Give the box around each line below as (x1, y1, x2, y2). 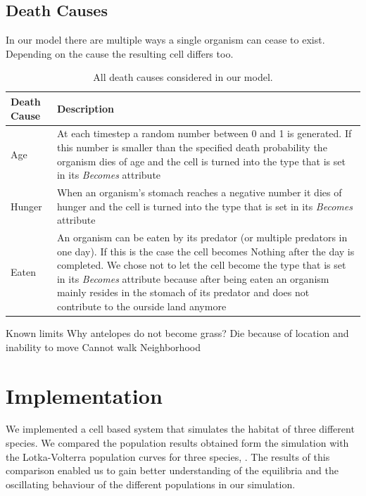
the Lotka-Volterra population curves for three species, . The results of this (6, 449, 330, 464)
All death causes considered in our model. (93, 70, 273, 84)
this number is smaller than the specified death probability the (56, 140, 327, 155)
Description (56, 101, 114, 115)
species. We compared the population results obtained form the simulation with (6, 435, 349, 450)
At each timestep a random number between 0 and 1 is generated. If (56, 126, 352, 141)
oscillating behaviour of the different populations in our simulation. (6, 476, 296, 491)
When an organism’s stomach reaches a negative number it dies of (56, 185, 342, 200)
